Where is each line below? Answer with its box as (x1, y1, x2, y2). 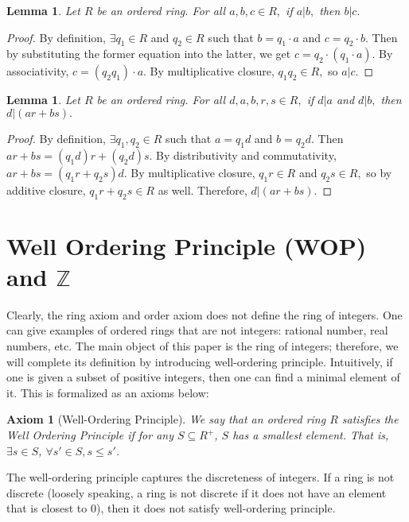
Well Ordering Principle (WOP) (6, 229, 367, 261)
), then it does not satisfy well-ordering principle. (95, 500, 336, 516)
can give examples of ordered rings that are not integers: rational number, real (6, 322, 388, 338)
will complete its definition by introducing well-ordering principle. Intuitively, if (6, 353, 393, 369)
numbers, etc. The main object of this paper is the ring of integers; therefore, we (6, 338, 399, 354)
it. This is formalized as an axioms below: (6, 384, 209, 400)
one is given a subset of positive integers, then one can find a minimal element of (6, 369, 400, 385)
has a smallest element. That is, (232, 427, 389, 443)
